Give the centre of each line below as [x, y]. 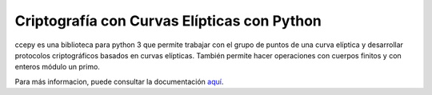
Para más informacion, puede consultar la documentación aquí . [119, 81]
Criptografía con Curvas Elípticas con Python [168, 21]
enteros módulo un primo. [57, 67]
